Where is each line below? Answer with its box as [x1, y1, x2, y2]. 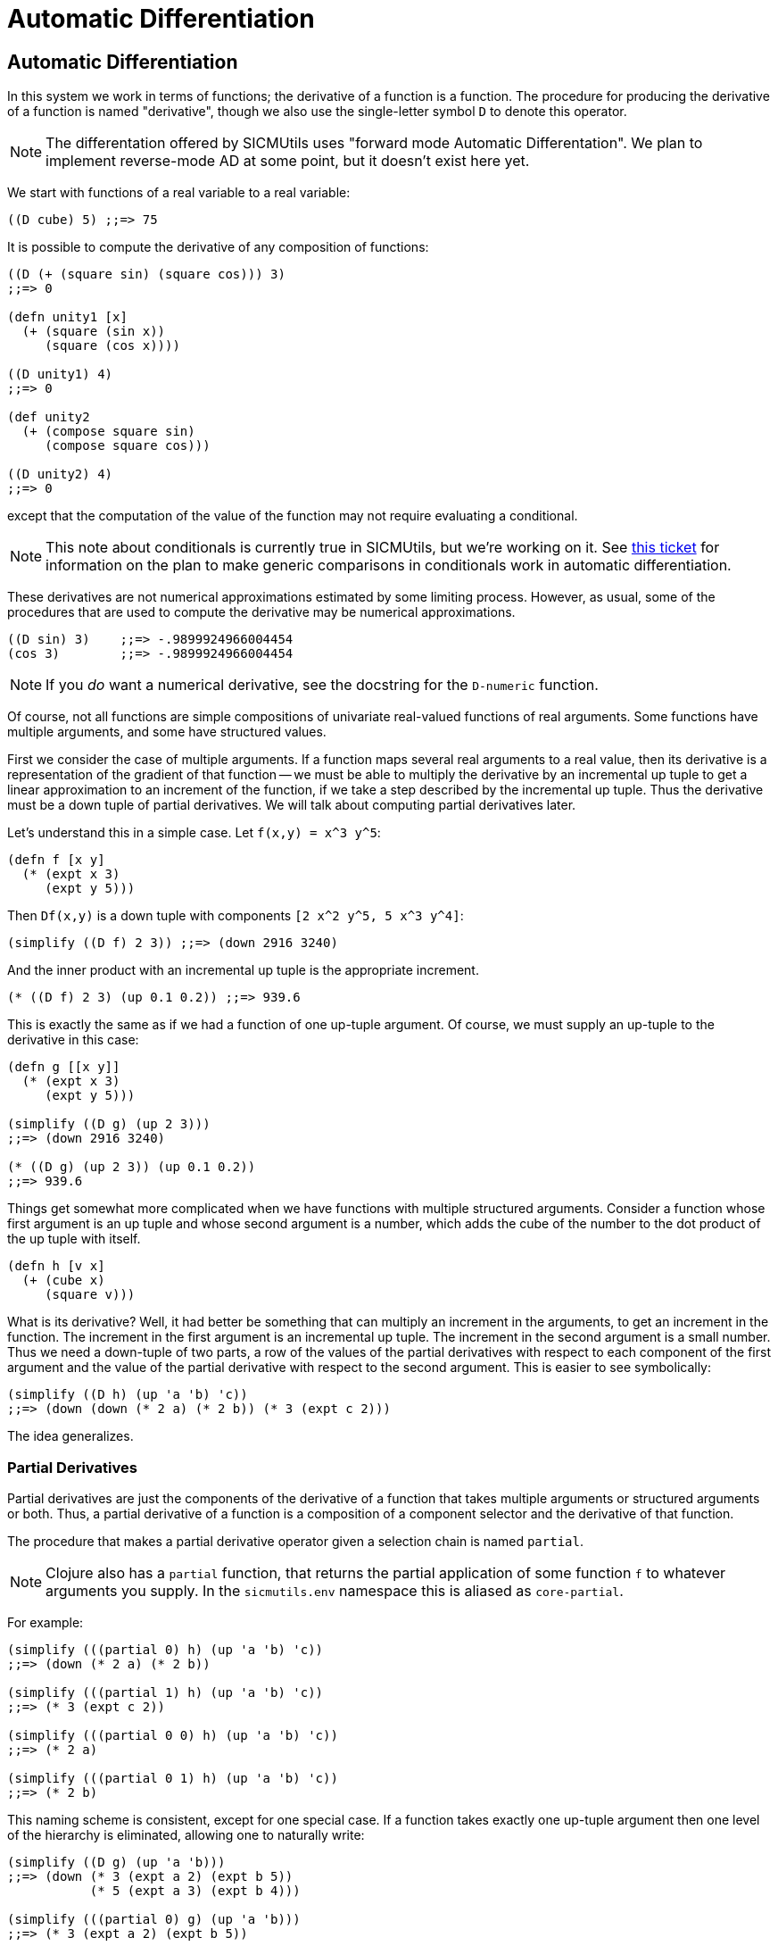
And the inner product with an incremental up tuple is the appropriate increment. [7, 962, 479, 978]
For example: [7, 1614, 84, 1630]
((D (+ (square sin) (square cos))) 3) [7, 267, 286, 282]
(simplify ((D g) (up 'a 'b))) [7, 1854, 226, 1869]
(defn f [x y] [7, 852, 105, 868]
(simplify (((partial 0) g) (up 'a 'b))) [7, 1911, 301, 1926]
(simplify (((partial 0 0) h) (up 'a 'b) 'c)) [7, 1727, 338, 1742]
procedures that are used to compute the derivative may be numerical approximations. [7, 604, 516, 620]
